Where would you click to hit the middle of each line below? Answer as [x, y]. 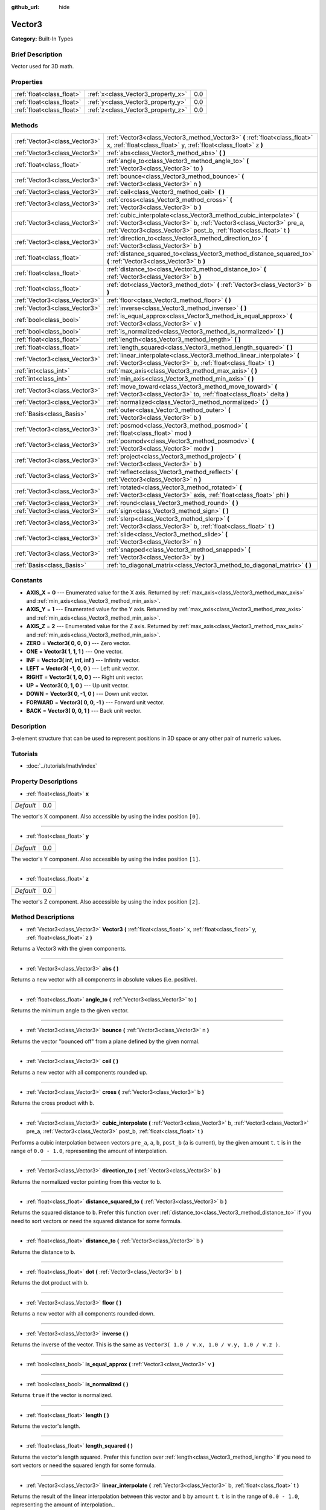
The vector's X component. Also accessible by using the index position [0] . [106, 816]
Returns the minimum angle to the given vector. [70, 1010]
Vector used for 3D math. [43, 66]
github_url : [25, 7]
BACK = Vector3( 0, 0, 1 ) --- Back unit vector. [84, 711]
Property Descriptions [44, 782]
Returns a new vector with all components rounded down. [83, 1314]
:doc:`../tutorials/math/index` [62, 766]
